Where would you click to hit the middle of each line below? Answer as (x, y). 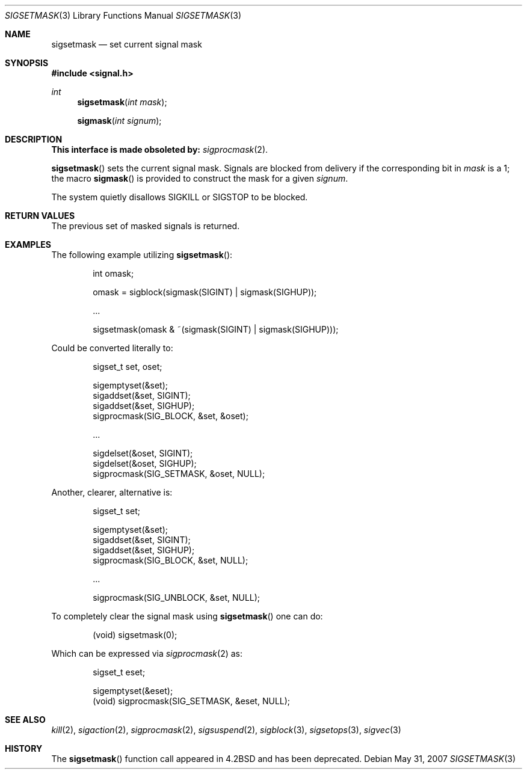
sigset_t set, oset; (128, 367)
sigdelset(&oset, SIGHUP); (145, 463)
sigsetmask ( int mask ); (122, 102)
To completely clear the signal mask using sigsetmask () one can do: (187, 616)
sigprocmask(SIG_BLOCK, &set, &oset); (171, 416)
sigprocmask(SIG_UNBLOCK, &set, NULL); (177, 597)
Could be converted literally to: (112, 348)
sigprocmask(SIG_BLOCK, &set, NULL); (171, 560)
